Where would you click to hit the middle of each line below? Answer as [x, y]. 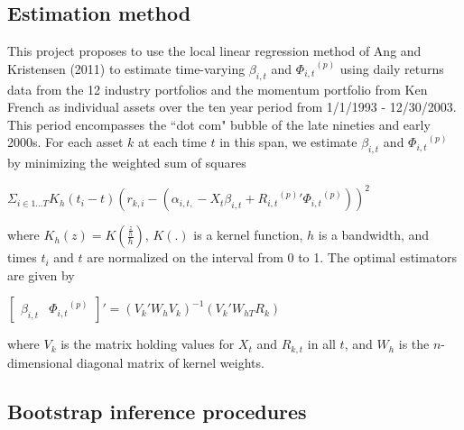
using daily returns [392, 68]
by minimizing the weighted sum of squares [127, 163]
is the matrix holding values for [148, 344]
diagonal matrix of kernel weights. [171, 362]
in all [321, 344]
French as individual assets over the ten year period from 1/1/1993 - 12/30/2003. [232, 107]
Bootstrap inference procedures [157, 411]
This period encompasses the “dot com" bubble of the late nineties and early [219, 124]
